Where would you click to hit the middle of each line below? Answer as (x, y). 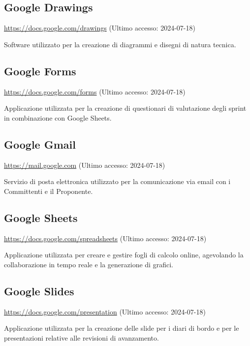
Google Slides (39, 291)
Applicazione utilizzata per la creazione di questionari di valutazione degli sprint (125, 108)
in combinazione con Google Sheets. (58, 117)
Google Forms (40, 71)
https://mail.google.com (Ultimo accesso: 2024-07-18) (85, 165)
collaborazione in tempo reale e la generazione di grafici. (89, 264)
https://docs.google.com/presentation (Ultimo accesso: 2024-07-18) (105, 311)
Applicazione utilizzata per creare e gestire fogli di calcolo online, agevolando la (124, 255)
